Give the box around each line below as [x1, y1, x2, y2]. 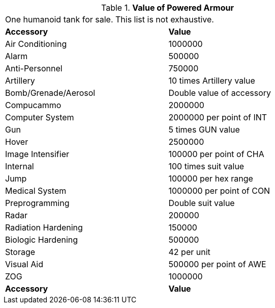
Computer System [5, 112, 74, 122]
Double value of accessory [168, 88, 271, 98]
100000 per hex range [168, 173, 253, 184]
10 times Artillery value [168, 75, 255, 86]
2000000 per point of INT [168, 112, 267, 122]
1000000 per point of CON [168, 186, 270, 196]
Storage [5, 247, 36, 257]
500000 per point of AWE [168, 259, 266, 269]
